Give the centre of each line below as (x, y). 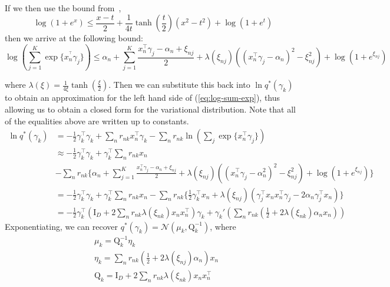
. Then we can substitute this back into (179, 85)
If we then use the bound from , (63, 8)
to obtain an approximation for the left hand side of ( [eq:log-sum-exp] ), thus (143, 98)
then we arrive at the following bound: (74, 38)
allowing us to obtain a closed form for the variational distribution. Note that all (150, 109)
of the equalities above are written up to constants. (97, 121)
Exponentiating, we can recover (61, 226)
